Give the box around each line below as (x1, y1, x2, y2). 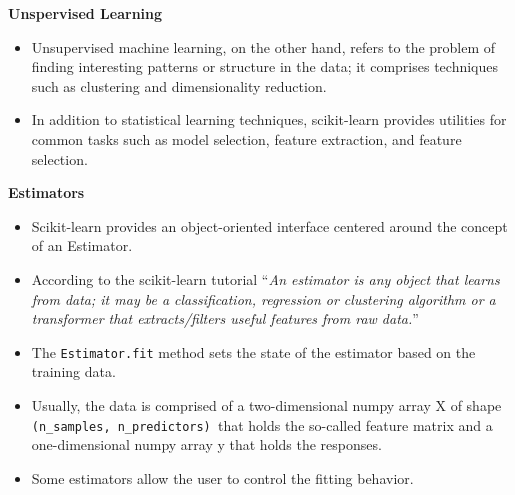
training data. (31, 361, 116, 382)
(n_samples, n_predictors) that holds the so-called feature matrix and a (31, 414, 493, 435)
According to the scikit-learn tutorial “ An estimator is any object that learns (31, 268, 500, 289)
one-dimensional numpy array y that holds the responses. (31, 434, 382, 455)
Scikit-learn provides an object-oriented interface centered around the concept (31, 215, 508, 236)
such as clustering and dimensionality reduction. (31, 75, 327, 96)
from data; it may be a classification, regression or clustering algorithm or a (31, 288, 496, 309)
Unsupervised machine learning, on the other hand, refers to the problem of (31, 36, 496, 57)
